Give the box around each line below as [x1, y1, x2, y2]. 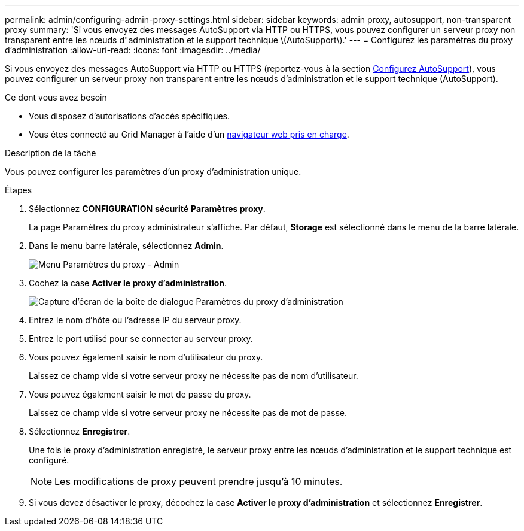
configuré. [29, 455, 69, 465]
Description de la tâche [5, 148, 96, 158]
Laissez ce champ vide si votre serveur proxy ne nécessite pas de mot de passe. [29, 408, 347, 418]
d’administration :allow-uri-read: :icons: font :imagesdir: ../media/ [5, 45, 261, 55]
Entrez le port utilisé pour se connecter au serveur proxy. [29, 333, 253, 344]
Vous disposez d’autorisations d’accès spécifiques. [29, 111, 230, 121]
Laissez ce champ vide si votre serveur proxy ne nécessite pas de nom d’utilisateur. [29, 371, 358, 381]
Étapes [5, 185, 32, 195]
